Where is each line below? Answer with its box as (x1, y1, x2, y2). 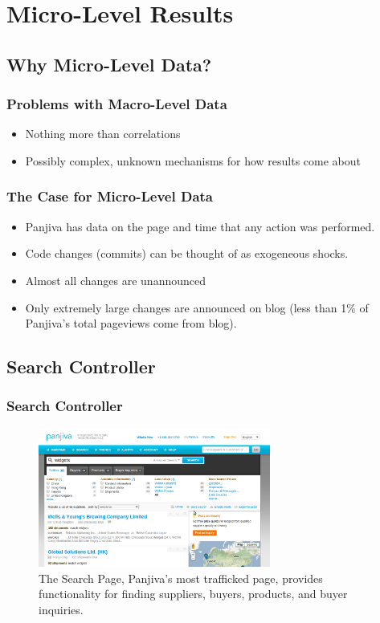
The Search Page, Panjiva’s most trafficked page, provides (39, 569, 323, 586)
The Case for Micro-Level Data (6, 186, 214, 206)
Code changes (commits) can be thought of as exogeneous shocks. (25, 245, 349, 262)
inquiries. (39, 601, 84, 617)
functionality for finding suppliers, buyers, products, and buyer (39, 585, 348, 602)
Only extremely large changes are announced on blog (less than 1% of (25, 299, 369, 316)
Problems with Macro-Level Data (6, 94, 227, 114)
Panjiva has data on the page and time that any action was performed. (25, 218, 375, 234)
